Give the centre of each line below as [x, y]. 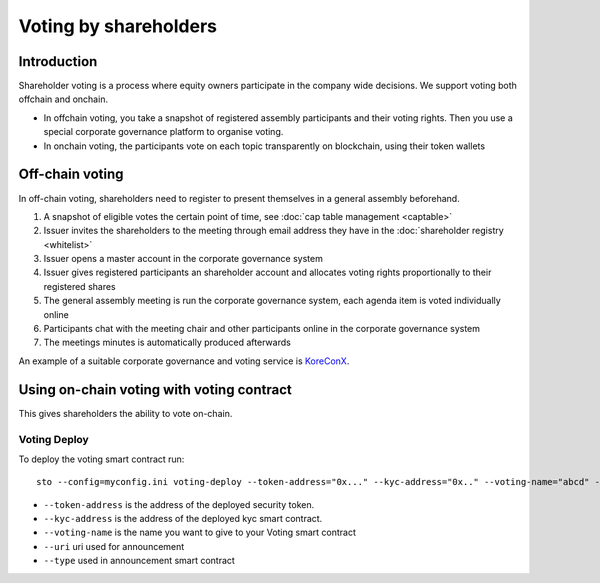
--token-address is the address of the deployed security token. [179, 504]
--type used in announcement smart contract [139, 561]
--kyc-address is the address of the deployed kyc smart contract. [183, 519]
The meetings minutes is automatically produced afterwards [167, 342]
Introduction [58, 61]
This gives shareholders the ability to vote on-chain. [125, 413]
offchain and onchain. [63, 99]
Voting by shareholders [117, 26]
